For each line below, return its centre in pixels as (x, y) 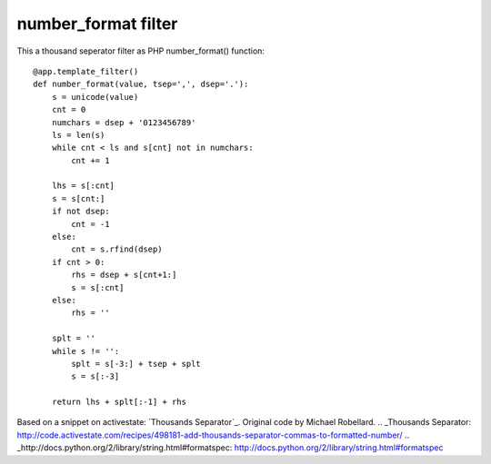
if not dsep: (80, 212)
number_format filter (97, 24)
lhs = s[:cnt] (83, 186)
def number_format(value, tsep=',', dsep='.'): (141, 84)
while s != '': (85, 351)
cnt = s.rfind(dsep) (117, 249)
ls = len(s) (78, 135)
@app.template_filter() (86, 71)
